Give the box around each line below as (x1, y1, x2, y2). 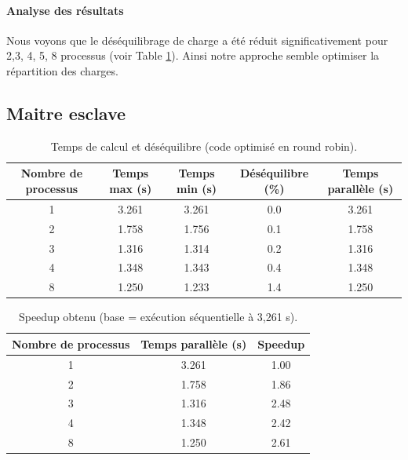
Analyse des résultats (6, 2, 124, 18)
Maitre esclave (6, 100, 126, 125)
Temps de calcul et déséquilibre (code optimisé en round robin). (50, 137, 358, 154)
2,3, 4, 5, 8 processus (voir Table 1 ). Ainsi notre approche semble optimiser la (6, 47, 380, 64)
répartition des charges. (6, 62, 118, 78)
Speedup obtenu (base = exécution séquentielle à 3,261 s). (18, 308, 298, 325)
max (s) (109, 180, 152, 196)
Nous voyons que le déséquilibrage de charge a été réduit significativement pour (6, 31, 388, 48)
